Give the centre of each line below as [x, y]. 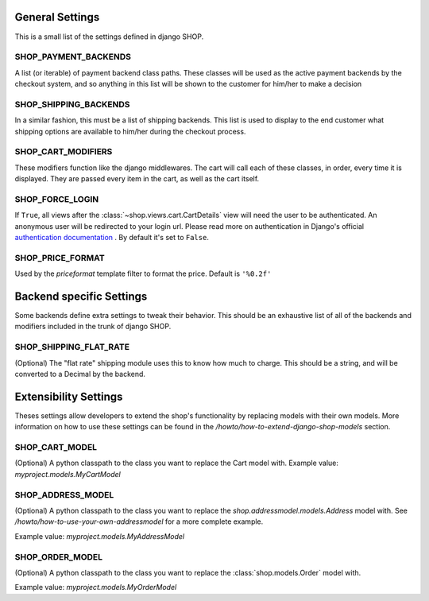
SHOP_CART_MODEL [56, 448]
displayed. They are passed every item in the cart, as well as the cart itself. [137, 179]
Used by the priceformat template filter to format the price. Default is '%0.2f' [143, 273]
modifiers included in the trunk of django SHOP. [93, 327]
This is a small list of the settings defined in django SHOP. [109, 37]
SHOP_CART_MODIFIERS [64, 152]
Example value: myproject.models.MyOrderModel [96, 587]
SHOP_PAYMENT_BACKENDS [73, 57]
